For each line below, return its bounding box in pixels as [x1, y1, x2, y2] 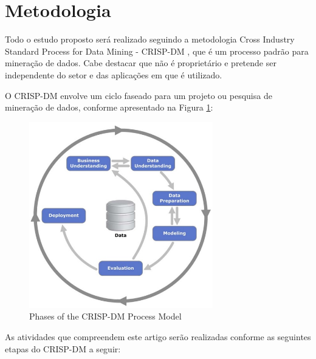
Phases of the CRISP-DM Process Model [29, 310, 182, 323]
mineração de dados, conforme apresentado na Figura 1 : [5, 101, 213, 114]
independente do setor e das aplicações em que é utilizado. [5, 68, 222, 81]
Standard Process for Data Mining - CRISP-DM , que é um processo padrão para [5, 44, 309, 57]
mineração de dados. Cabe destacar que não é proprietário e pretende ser [5, 56, 276, 69]
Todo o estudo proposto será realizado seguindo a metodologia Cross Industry [5, 33, 295, 46]
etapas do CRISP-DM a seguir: [5, 342, 121, 355]
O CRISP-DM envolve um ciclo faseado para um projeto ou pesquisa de [5, 89, 272, 101]
